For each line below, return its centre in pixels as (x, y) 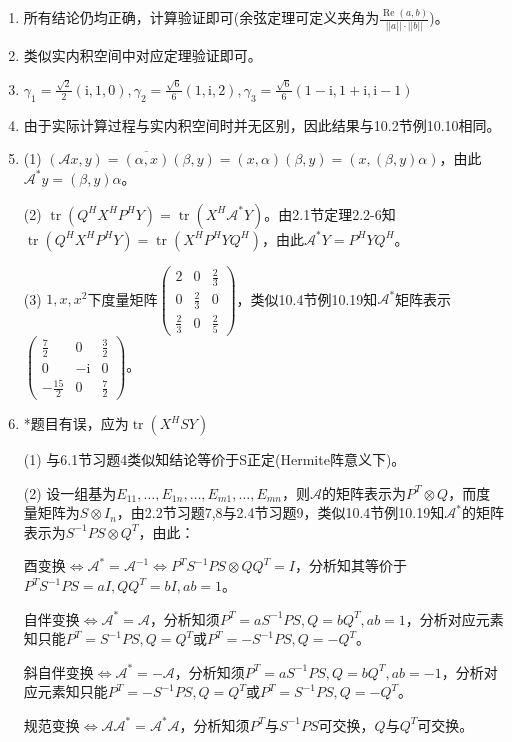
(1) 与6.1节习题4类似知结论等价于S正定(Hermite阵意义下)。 (214, 459)
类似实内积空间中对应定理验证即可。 (142, 54)
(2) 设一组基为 (70, 492)
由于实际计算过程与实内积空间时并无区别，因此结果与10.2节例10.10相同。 (262, 124)
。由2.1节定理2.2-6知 (330, 213)
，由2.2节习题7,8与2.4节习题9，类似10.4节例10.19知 (280, 512)
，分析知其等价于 (351, 565)
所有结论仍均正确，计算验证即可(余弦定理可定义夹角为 (201, 17)
